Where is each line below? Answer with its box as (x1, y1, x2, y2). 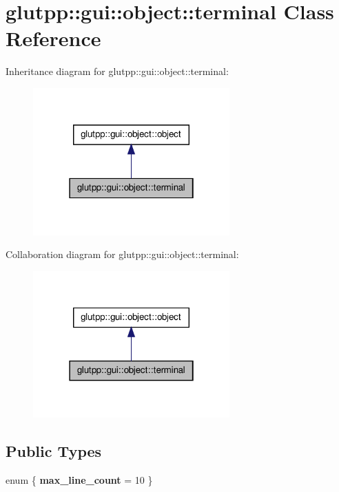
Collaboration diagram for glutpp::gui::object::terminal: (6, 247, 239, 261)
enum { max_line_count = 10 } (6, 473, 153, 487)
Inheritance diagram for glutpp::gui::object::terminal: (6, 64, 229, 78)
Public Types (6, 440, 102, 462)
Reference (6, 24, 101, 52)
